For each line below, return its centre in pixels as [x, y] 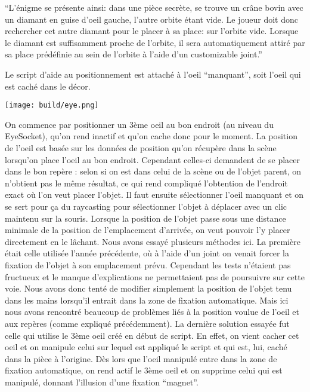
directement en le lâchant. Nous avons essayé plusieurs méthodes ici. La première [153, 241]
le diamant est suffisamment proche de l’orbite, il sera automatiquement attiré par [155, 42]
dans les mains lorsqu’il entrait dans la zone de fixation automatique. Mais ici [147, 300]
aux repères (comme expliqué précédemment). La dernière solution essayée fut [147, 323]
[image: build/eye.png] [52, 105]
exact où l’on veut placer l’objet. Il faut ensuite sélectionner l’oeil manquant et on [154, 195]
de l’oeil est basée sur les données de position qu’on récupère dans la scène [141, 148]
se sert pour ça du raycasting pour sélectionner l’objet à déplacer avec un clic [146, 206]
